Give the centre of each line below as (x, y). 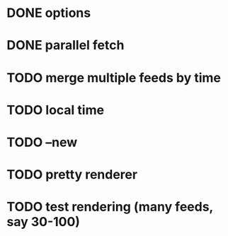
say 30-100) (44, 222)
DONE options (49, 13)
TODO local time (55, 110)
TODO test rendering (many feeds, (110, 207)
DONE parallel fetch (65, 46)
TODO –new (42, 142)
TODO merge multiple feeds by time (114, 77)
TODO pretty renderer (72, 175)
